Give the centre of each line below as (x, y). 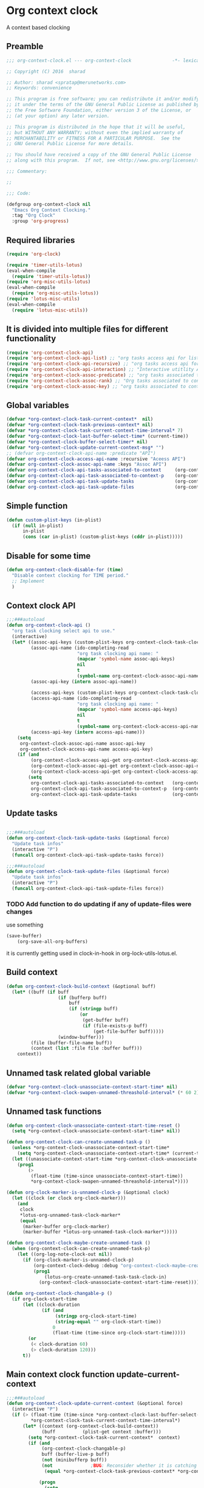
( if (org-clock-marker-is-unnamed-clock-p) (78, 1260)
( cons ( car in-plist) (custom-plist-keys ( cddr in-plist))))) (103, 537)
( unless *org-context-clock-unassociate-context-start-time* (91, 1148)
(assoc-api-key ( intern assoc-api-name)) (84, 681)
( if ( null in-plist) (38, 526)
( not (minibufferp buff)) (74, 1460)
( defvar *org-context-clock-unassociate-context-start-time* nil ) (92, 1087)
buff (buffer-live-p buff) (76, 1455)
